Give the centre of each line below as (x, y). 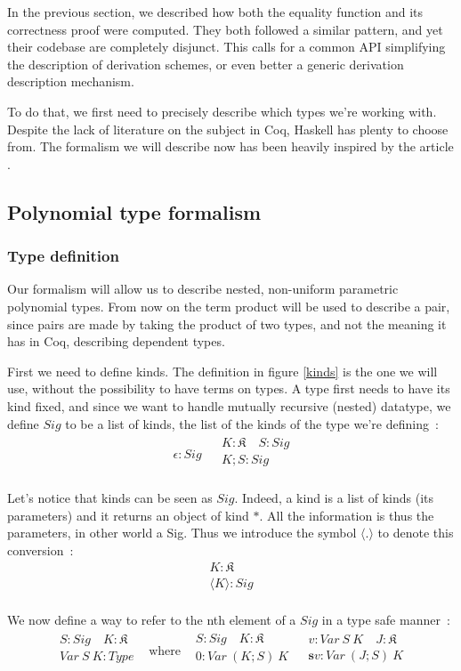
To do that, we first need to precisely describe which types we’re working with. (222, 111)
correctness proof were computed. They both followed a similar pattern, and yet (225, 29)
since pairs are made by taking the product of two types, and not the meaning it (227, 323)
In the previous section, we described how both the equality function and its (215, 12)
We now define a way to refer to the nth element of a (152, 619)
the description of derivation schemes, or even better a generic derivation (206, 64)
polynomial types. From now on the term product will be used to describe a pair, (229, 306)
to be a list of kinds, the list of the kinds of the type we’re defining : (252, 423)
